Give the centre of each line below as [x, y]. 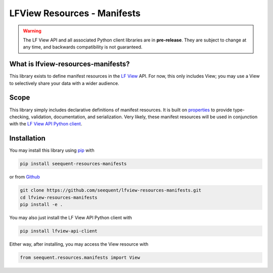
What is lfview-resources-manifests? [70, 64]
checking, [20, 117]
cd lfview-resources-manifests [59, 197]
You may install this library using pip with [52, 150]
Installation [27, 138]
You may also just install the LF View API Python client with [71, 217]
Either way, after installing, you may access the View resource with [79, 244]
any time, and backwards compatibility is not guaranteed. [83, 47]
